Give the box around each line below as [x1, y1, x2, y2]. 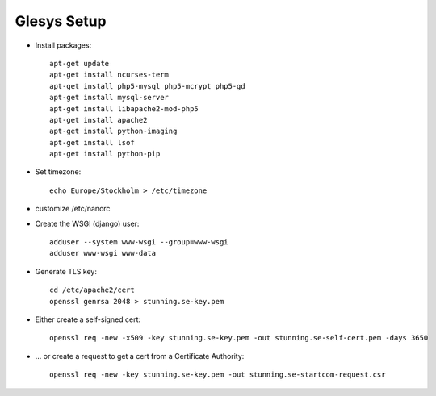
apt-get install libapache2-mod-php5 [49, 104, 199, 113]
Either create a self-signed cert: [35, 315, 141, 324]
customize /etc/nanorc [35, 204, 111, 214]
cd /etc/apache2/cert [49, 286, 135, 294]
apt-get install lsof [49, 138, 135, 147]
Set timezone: [35, 167, 82, 177]
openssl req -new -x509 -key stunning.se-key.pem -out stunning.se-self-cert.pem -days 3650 [49, 333, 429, 343]
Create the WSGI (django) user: [35, 219, 140, 228]
